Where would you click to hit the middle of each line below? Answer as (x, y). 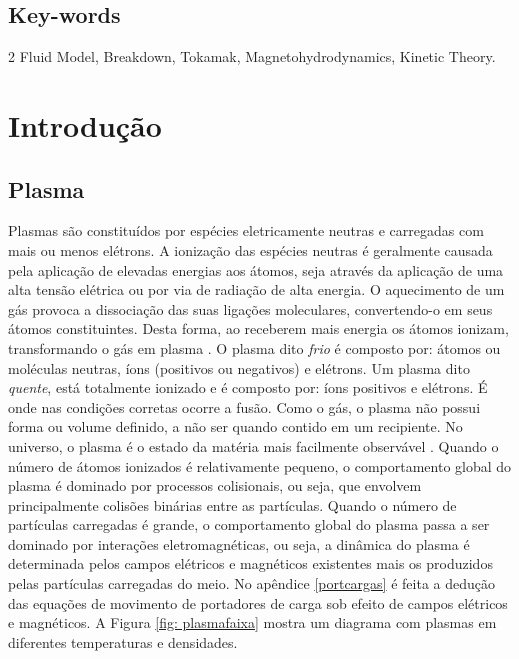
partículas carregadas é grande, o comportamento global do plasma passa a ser (249, 524)
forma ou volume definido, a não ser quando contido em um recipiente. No (235, 426)
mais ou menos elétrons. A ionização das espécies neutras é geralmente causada (250, 249)
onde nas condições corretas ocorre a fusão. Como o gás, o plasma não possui (244, 406)
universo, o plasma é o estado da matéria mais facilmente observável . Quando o (253, 445)
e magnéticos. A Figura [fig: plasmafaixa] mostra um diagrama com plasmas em (252, 622)
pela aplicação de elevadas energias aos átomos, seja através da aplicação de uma (256, 269)
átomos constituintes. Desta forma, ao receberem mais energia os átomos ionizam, (258, 328)
